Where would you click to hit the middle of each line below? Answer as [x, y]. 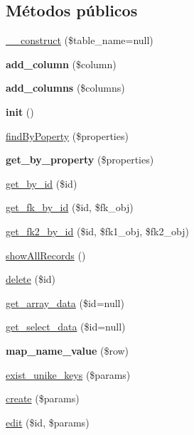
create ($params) [43, 398]
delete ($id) [31, 279]
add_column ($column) [61, 64]
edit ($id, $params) [48, 422]
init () [20, 111]
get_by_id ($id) [42, 183]
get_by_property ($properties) [80, 160]
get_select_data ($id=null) [66, 327]
